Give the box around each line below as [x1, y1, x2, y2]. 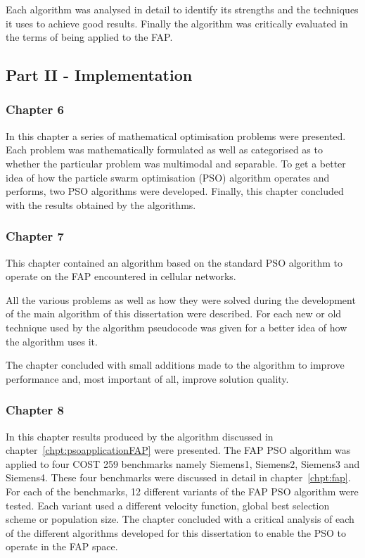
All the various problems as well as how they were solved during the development [6, 292, 356, 307]
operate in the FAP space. [6, 539, 118, 554]
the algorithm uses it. [6, 334, 98, 348]
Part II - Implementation [6, 64, 193, 86]
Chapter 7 [6, 227, 65, 245]
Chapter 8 [6, 401, 65, 419]
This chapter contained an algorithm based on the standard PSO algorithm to [6, 255, 342, 270]
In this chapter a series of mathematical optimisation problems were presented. [6, 128, 346, 143]
